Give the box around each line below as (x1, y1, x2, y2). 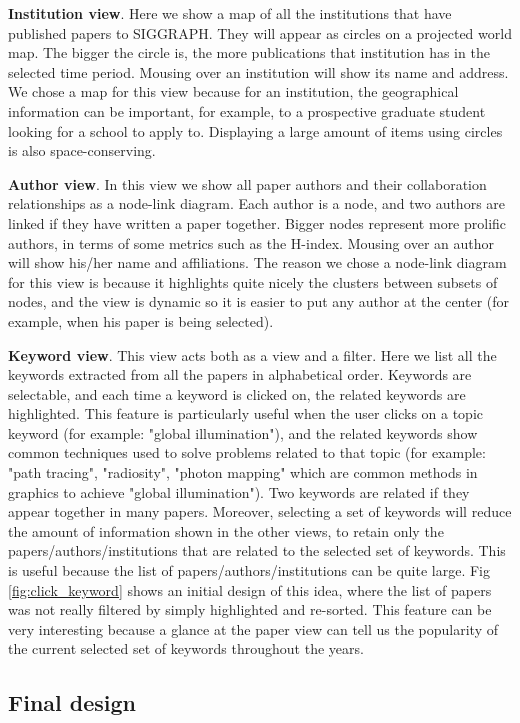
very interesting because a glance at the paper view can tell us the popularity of (8, 618, 498, 639)
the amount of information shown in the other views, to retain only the (8, 520, 444, 541)
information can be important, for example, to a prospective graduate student (8, 100, 486, 121)
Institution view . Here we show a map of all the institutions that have (8, 3, 452, 23)
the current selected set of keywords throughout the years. (8, 638, 364, 659)
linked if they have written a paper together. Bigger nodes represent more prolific (8, 212, 507, 233)
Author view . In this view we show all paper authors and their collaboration (8, 173, 487, 194)
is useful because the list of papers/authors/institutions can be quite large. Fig (8, 560, 491, 581)
